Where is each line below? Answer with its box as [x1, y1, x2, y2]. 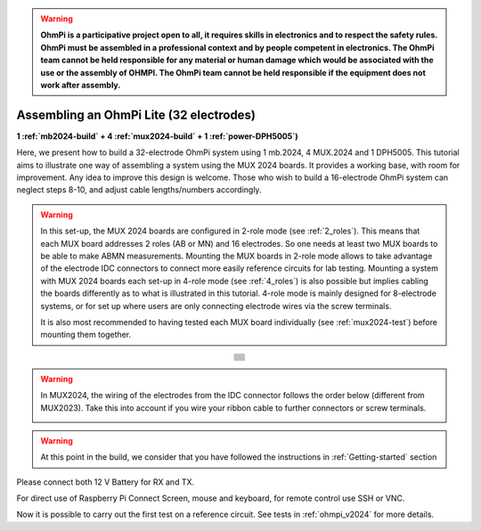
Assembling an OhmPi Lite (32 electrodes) [16, 107, 256, 122]
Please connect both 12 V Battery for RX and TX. [16, 477, 195, 487]
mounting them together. [40, 330, 132, 340]
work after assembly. [40, 79, 121, 90]
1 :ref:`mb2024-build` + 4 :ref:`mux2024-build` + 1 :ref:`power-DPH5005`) [16, 130, 298, 142]
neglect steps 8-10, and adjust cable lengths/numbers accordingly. [16, 184, 262, 195]
